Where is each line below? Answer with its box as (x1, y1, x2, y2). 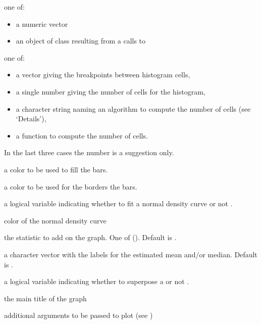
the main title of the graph (4, 293, 87, 303)
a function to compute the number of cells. (16, 130, 148, 141)
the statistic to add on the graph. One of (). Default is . (4, 232, 177, 243)
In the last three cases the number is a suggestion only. (4, 147, 174, 158)
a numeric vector (16, 18, 68, 29)
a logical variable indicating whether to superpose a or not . (4, 276, 189, 287)
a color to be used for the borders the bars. (4, 181, 137, 192)
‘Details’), (16, 113, 46, 124)
